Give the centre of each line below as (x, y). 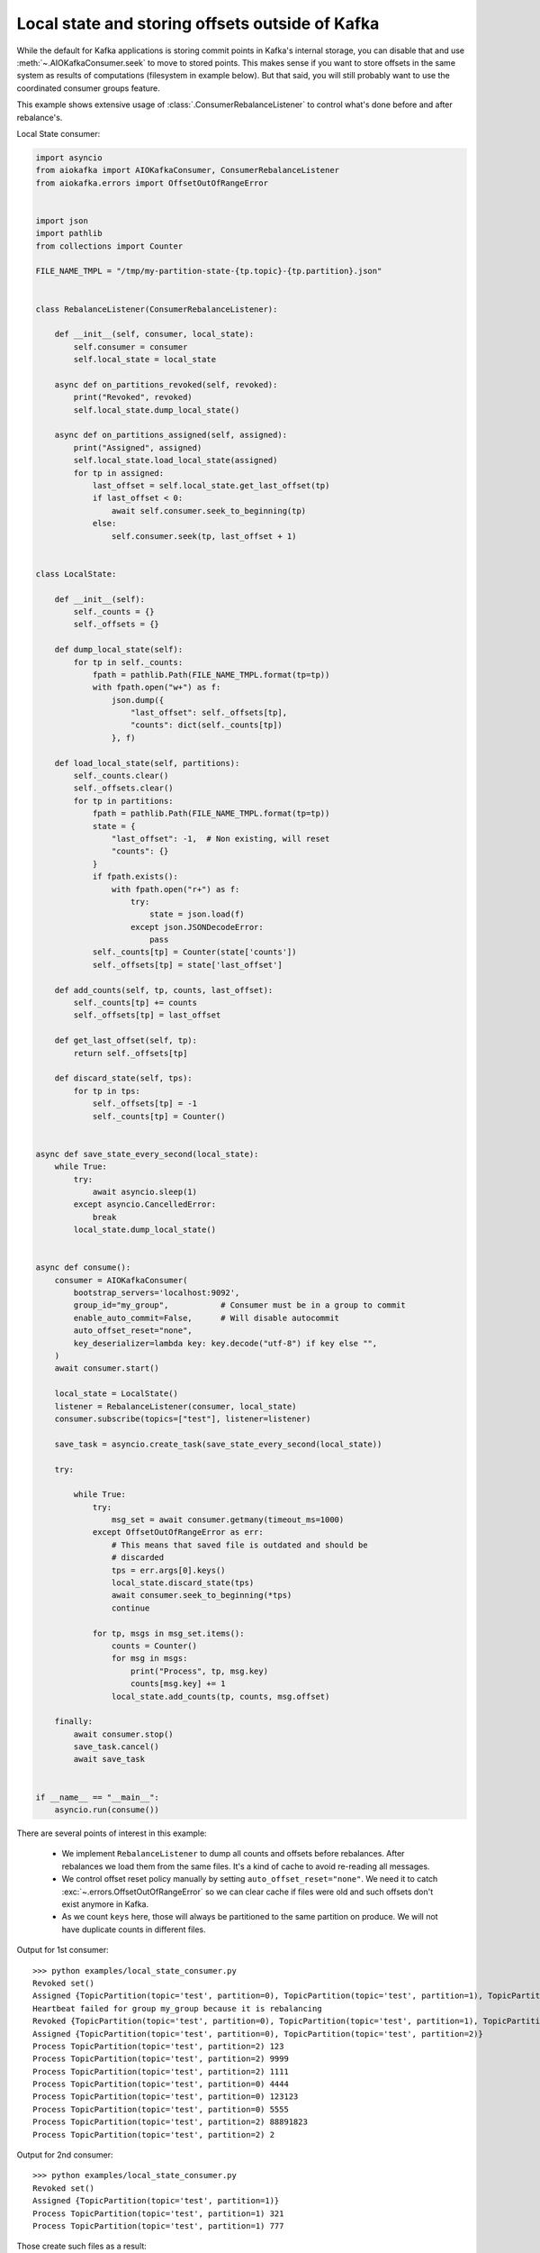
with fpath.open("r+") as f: (175, 889)
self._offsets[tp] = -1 (145, 1104)
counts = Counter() (154, 1646)
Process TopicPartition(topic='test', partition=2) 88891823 (170, 2122)
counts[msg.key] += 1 (178, 1684)
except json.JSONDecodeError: (198, 927)
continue (130, 1608)
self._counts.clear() (121, 776)
